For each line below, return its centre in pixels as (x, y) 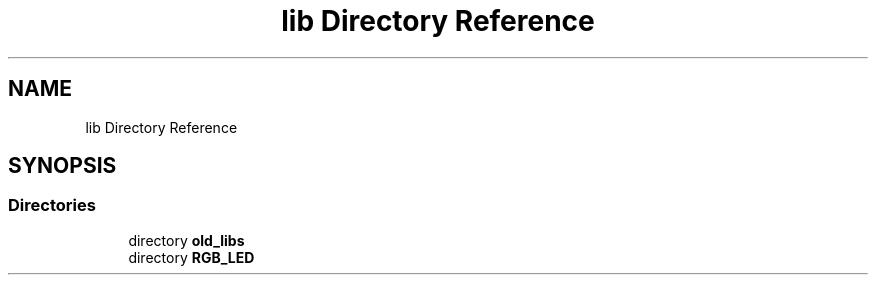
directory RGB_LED (191, 257)
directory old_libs (186, 240)
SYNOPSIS (62, 166)
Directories (52, 205)
